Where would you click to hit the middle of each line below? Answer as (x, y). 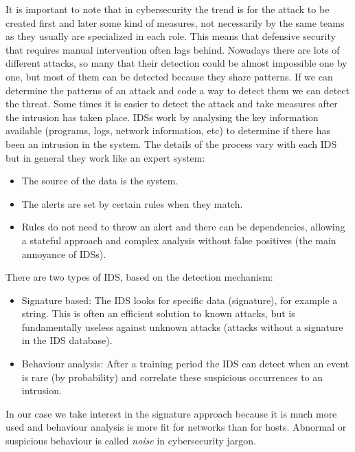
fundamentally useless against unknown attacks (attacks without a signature (182, 326)
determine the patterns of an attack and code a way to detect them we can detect (177, 90)
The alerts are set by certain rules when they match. (132, 203)
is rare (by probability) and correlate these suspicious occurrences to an (172, 377)
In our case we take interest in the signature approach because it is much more (171, 413)
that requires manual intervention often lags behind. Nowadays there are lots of (173, 49)
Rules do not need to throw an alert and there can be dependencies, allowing (183, 227)
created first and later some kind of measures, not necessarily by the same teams (175, 22)
